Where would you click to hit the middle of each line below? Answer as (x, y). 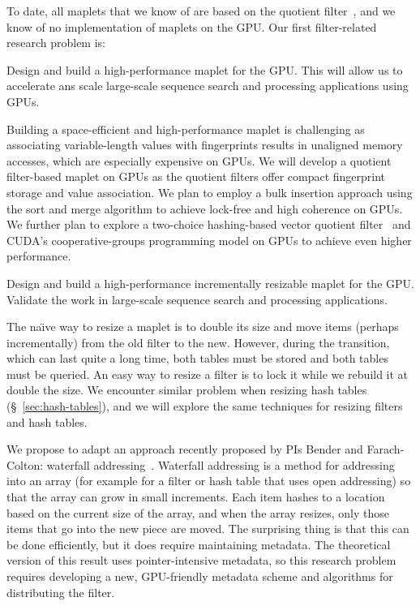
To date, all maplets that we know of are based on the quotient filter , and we (201, 11)
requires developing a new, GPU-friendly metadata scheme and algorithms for (200, 576)
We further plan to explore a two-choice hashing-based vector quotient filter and (209, 224)
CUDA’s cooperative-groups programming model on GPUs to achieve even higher (209, 240)
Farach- (386, 449)
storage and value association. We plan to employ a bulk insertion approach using (210, 192)
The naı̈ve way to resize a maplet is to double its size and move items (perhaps (203, 327)
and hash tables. (47, 421)
